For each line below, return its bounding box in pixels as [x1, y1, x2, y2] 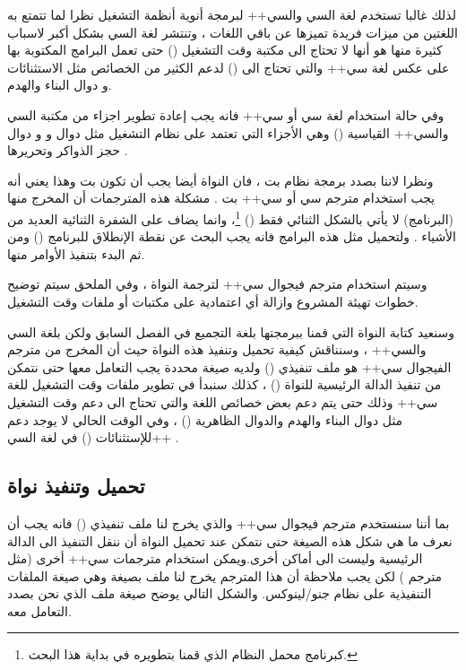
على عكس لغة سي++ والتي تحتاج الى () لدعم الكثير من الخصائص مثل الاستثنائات [7, 57, 450, 76]
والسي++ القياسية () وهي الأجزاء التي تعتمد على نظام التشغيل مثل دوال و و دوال [7, 123, 449, 142]
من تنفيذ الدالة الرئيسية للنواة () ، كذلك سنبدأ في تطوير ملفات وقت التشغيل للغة [7, 375, 442, 394]
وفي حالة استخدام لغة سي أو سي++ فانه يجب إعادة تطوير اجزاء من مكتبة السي [7, 105, 444, 124]
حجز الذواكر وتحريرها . [7, 141, 128, 160]
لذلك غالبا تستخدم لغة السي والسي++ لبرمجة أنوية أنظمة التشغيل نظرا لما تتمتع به [7, 5, 456, 23]
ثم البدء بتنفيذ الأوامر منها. [7, 244, 145, 263]
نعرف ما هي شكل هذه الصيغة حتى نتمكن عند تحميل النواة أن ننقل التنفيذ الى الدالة [7, 531, 453, 550]
